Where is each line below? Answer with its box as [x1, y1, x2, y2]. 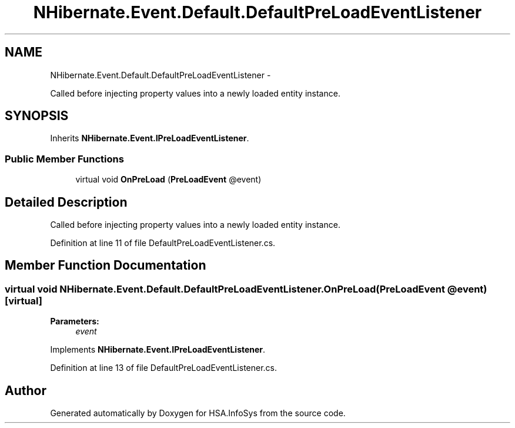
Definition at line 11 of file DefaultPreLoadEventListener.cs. [50, 238, 276, 248]
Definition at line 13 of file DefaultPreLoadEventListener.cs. [50, 363, 277, 373]
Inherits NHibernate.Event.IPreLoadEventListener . [50, 133, 249, 144]
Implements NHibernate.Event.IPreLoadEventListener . [50, 344, 266, 355]
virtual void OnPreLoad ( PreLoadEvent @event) [75, 174, 262, 185]
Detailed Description [5, 194, 128, 210]
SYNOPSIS [5, 108, 69, 124]
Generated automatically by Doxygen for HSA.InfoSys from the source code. [50, 408, 346, 419]
